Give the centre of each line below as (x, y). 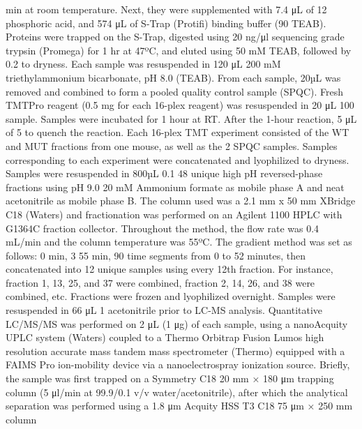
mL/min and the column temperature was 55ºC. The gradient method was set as (179, 242)
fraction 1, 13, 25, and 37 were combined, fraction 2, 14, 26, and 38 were (160, 282)
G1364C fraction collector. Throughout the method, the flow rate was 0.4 (163, 228)
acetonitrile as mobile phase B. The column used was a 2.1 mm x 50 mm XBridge (181, 201)
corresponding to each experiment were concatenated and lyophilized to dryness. (178, 159)
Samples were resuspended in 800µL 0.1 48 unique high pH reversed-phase (164, 173)
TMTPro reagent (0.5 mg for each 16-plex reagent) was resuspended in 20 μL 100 (180, 105)
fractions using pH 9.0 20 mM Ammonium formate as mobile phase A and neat (175, 187)
